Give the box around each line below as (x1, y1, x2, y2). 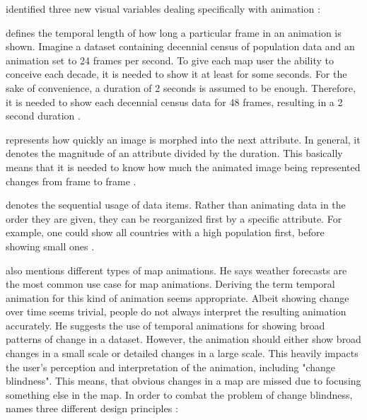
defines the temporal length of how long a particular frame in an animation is (6, 25, 342, 40)
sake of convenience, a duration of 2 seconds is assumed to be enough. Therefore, (6, 80, 356, 95)
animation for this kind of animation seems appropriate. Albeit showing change (6, 290, 349, 305)
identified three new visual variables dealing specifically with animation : (6, 1, 320, 16)
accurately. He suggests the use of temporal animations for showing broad (6, 317, 325, 332)
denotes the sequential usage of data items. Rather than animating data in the (6, 197, 346, 212)
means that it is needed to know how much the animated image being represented (6, 159, 361, 174)
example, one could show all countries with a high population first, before (6, 225, 325, 240)
